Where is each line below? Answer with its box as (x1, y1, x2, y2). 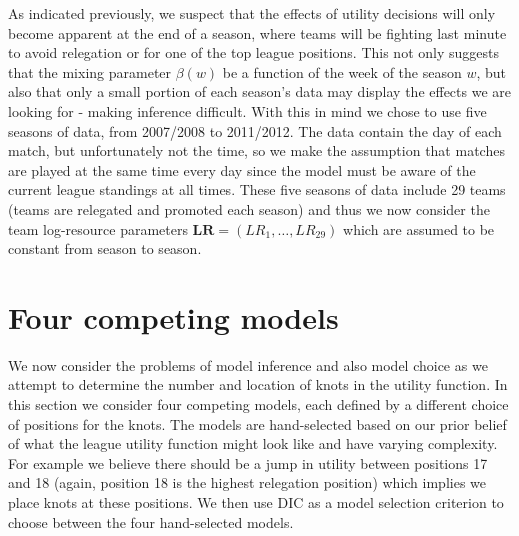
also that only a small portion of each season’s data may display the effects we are (8, 81, 511, 102)
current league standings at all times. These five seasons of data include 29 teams (8, 179, 506, 200)
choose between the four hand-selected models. (8, 511, 294, 532)
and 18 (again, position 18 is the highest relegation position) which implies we (8, 472, 486, 493)
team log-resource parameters (8, 218, 188, 239)
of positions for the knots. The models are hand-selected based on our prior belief (8, 413, 507, 434)
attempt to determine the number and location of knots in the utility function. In (8, 374, 508, 395)
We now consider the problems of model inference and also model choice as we (8, 354, 488, 375)
